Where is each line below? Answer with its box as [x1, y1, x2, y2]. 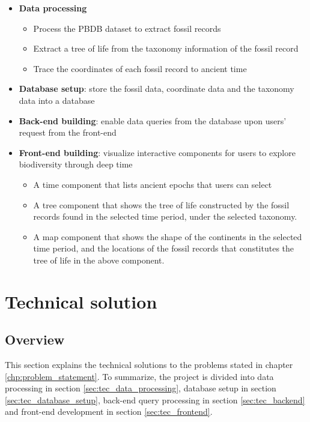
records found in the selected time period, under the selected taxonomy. [33, 210, 297, 223]
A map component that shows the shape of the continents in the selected [33, 230, 302, 243]
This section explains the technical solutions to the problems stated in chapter [5, 358, 293, 371]
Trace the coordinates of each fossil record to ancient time [33, 62, 247, 74]
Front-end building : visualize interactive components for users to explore [19, 146, 296, 158]
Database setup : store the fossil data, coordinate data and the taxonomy [19, 82, 294, 95]
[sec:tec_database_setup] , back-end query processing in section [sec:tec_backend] [5, 393, 305, 406]
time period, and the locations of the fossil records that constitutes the [33, 242, 294, 255]
